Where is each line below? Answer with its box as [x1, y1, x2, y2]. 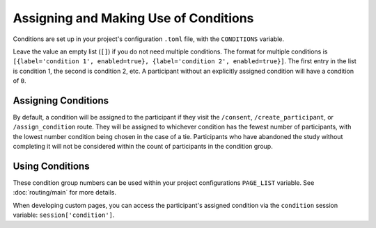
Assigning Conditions [13, 95, 109, 106]
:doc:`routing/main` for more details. [13, 188, 116, 197]
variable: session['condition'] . [13, 211, 115, 219]
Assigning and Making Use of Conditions [13, 10, 254, 26]
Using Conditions [13, 161, 90, 172]
